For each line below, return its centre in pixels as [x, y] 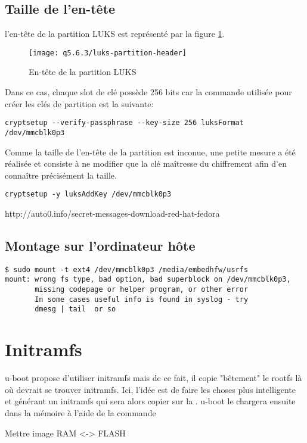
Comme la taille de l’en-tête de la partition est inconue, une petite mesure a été [150, 152]
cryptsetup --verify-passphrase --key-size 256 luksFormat [124, 123]
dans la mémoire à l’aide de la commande [80, 412]
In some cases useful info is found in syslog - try [142, 299]
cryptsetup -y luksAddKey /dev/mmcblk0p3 [88, 194]
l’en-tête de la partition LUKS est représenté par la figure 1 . [115, 34]
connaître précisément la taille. [61, 175]
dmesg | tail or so [75, 309]
